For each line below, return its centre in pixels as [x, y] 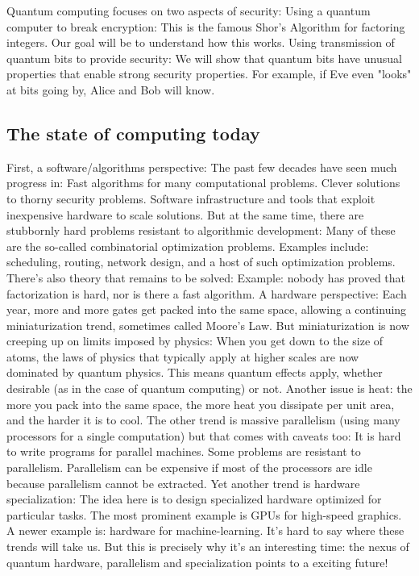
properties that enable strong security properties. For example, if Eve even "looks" [209, 74]
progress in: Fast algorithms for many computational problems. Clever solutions [203, 183]
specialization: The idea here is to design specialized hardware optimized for [194, 499]
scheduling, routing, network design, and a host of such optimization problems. [201, 262]
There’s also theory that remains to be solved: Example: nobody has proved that [206, 277]
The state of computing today [133, 133]
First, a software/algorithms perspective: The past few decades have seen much [202, 167]
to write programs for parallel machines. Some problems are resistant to [184, 451]
